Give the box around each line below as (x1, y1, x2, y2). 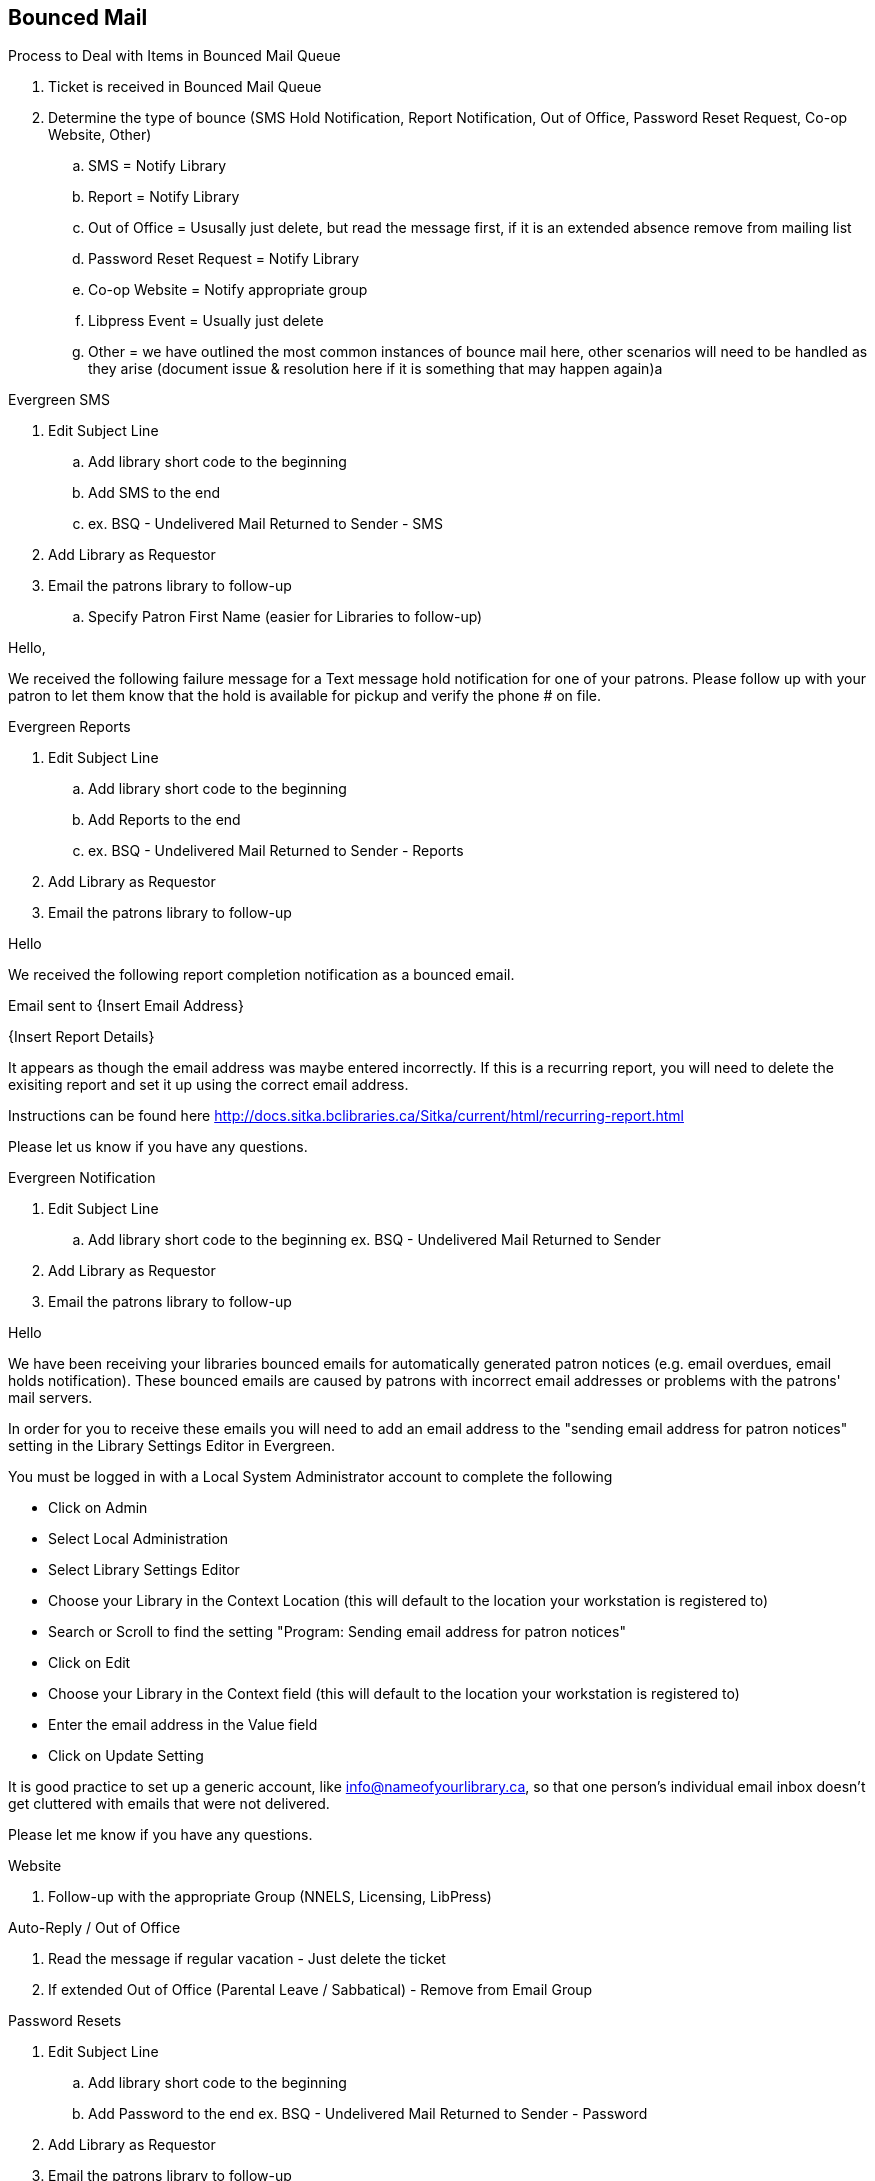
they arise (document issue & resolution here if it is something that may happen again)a (88, 360, 663, 378)
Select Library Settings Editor (48, 1561, 240, 1579)
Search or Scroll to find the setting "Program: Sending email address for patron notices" (48, 1623, 626, 1641)
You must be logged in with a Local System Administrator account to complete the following (8, 1468, 613, 1486)
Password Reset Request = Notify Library (88, 250, 360, 268)
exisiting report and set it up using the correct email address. (8, 1076, 409, 1094)
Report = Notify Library (88, 188, 240, 206)
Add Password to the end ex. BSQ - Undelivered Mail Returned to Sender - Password (88, 2105, 648, 2123)
